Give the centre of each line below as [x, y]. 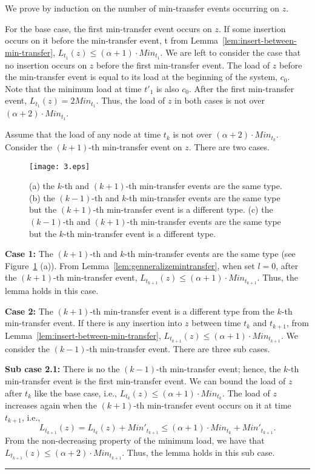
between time [216, 323]
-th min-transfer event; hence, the [218, 369]
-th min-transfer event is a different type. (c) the [183, 209]
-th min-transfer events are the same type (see [210, 254]
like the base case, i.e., [75, 392]
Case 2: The [29, 311]
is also [167, 88]
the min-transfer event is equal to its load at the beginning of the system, [141, 77]
